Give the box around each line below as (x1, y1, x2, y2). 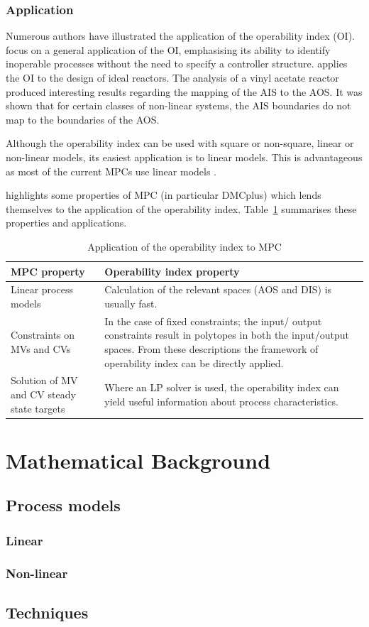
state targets (11, 400, 65, 415)
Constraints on (11, 327, 75, 342)
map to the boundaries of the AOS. (6, 111, 160, 126)
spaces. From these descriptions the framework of (104, 342, 319, 356)
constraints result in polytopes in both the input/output (104, 327, 349, 342)
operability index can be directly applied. (104, 355, 284, 370)
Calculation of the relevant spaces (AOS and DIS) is (104, 282, 332, 297)
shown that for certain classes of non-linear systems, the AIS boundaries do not (6, 98, 351, 113)
